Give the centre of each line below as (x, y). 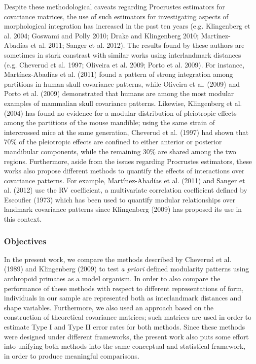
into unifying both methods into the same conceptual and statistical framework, (125, 346)
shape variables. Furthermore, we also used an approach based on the (109, 307)
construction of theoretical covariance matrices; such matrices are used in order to (128, 317)
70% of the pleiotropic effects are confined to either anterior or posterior (113, 142)
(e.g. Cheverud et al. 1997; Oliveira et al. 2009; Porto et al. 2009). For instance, (124, 64)
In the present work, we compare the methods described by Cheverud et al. (118, 259)
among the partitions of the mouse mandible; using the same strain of (110, 122)
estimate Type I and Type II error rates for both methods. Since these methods (125, 327)
